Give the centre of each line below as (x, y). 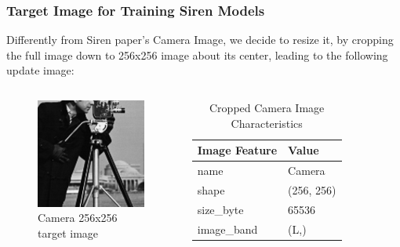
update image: (40, 70)
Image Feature (237, 150)
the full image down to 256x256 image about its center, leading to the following (197, 54)
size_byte (220, 209)
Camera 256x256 (78, 218)
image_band (227, 229)
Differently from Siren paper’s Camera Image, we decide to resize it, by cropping (200, 40)
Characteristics (267, 123)
